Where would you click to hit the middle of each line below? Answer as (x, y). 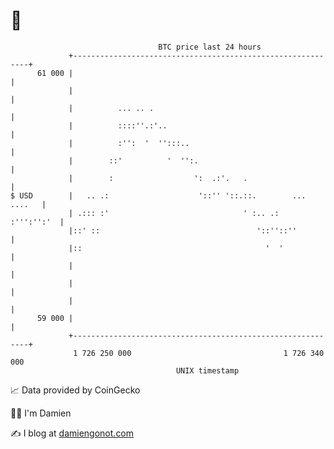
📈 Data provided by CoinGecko (75, 390)
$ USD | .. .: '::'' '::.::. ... (158, 195)
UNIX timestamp (207, 370)
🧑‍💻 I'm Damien (41, 413)
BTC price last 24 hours (210, 47)
